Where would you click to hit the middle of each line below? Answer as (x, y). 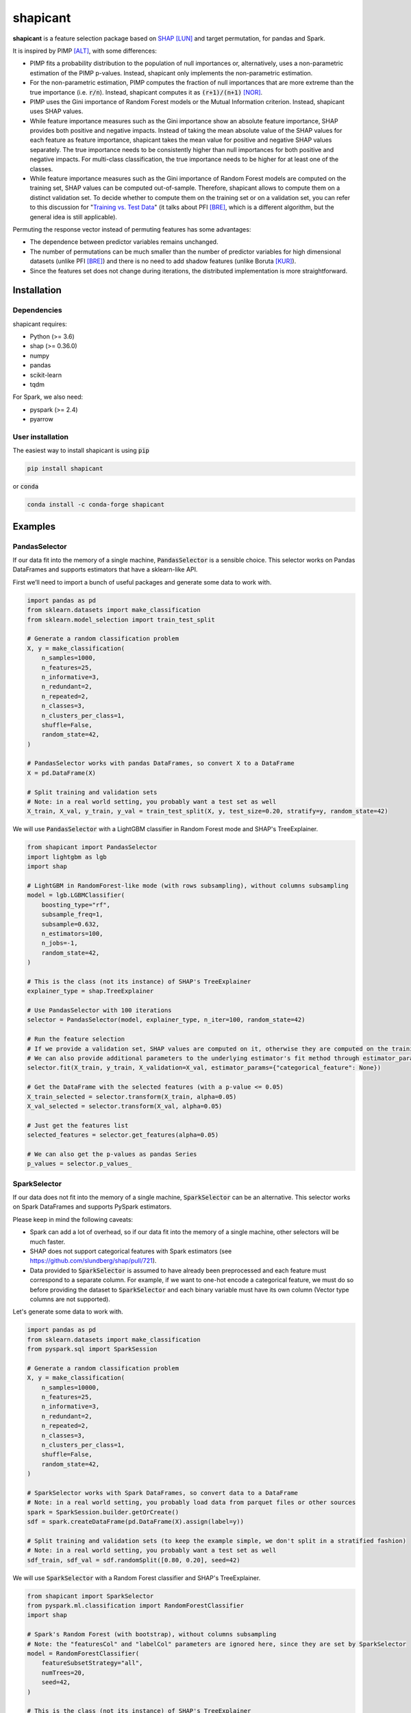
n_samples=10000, (71, 1387)
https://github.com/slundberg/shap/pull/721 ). (93, 1261)
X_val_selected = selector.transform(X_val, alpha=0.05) (125, 1106)
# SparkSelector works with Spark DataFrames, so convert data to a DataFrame (162, 1493)
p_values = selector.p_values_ (80, 1164)
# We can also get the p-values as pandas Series (112, 1154)
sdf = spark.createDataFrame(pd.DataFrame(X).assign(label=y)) (136, 1522)
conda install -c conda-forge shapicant (96, 505)
